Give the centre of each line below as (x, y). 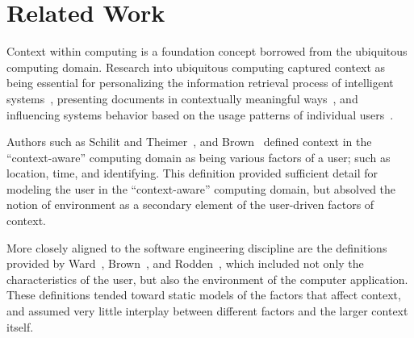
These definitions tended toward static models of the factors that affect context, (204, 295)
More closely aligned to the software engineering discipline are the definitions (197, 247)
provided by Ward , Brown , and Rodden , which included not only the (185, 263)
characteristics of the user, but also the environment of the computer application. (207, 279)
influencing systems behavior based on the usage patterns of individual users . (200, 114)
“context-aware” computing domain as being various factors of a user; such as (199, 157)
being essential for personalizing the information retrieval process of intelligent (200, 83)
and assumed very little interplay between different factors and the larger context (207, 311)
